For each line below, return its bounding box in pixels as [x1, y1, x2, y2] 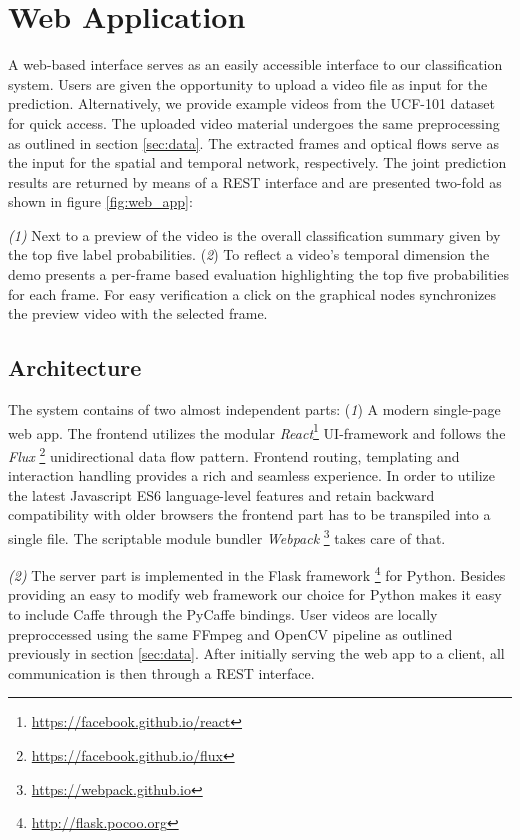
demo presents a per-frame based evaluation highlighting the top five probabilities [8, 264, 509, 285]
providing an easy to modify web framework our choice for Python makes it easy [8, 584, 502, 605]
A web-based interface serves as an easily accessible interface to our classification [8, 54, 503, 75]
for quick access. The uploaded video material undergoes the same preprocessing [8, 112, 500, 133]
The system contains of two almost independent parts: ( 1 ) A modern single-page [8, 399, 501, 420]
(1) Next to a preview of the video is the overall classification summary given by [8, 224, 501, 245]
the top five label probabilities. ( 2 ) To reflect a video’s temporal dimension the [8, 244, 490, 265]
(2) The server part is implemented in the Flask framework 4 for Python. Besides [8, 562, 506, 585]
